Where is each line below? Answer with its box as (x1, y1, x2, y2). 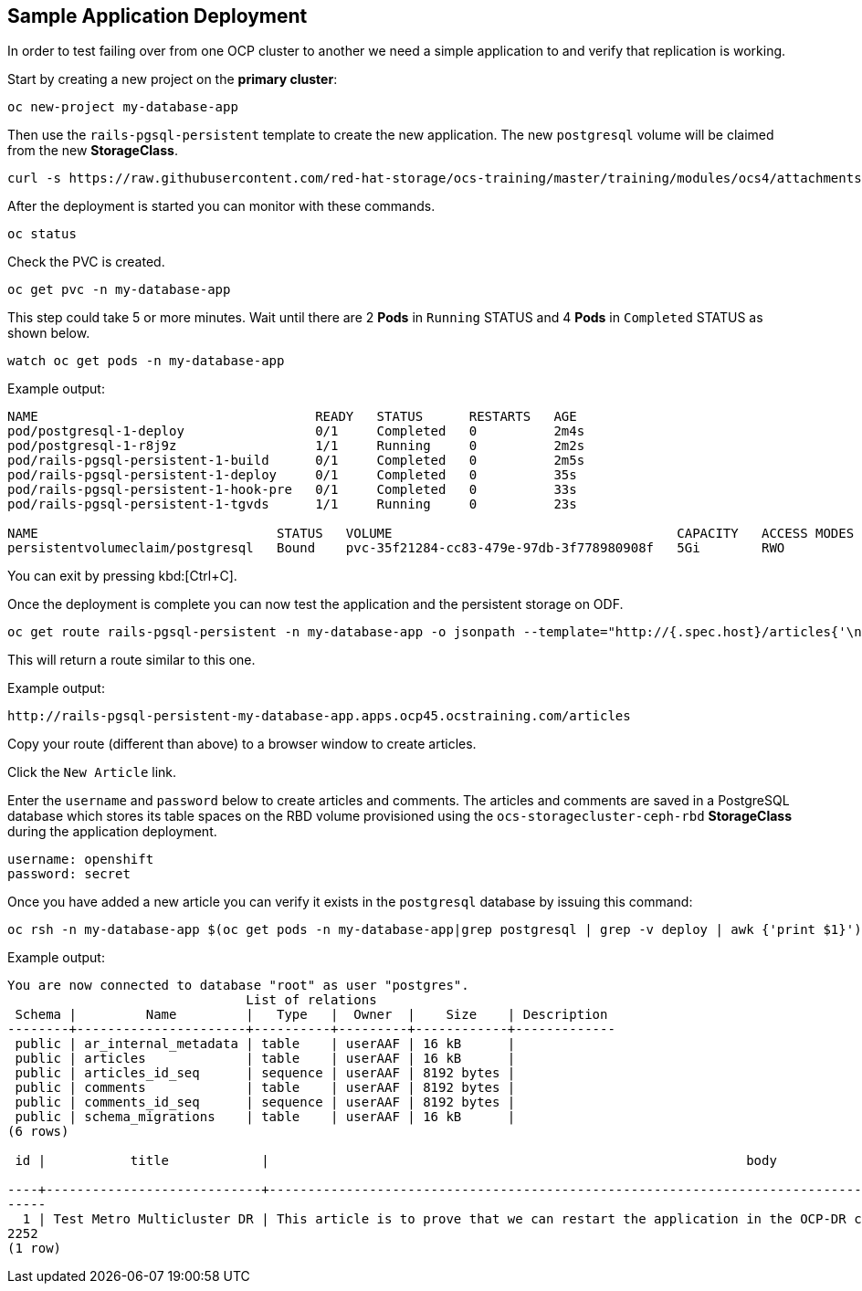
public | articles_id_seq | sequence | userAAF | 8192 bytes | (15, 1065, 516, 1081)
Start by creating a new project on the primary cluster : (7, 71, 338, 88)
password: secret (7, 866, 131, 882)
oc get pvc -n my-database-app (7, 282, 231, 298)
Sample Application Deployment (7, 5, 308, 27)
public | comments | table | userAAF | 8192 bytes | (15, 1080, 516, 1096)
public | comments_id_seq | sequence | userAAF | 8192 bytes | (15, 1095, 516, 1110)
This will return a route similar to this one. (7, 652, 256, 668)
